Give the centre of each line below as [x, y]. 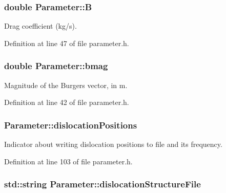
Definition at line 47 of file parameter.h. [67, 43]
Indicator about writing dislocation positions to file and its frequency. [113, 144]
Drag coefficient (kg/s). [40, 26]
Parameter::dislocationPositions [71, 125]
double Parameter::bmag [56, 66]
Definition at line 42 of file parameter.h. [67, 102]
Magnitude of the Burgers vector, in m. [66, 85]
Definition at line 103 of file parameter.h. [68, 161]
